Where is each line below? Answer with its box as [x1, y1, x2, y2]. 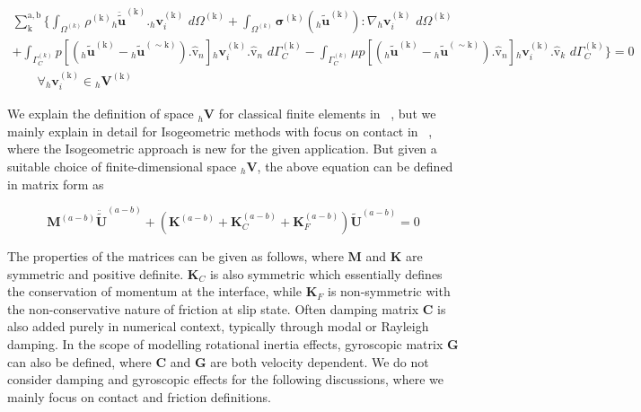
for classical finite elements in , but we [218, 104, 436, 123]
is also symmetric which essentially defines [209, 264, 443, 283]
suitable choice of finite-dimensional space [7, 156, 237, 175]
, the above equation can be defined [257, 156, 453, 175]
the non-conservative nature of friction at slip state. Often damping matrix [7, 299, 419, 318]
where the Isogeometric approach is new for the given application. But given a [7, 139, 437, 158]
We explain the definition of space [7, 104, 194, 123]
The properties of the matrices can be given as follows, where [7, 247, 344, 266]
